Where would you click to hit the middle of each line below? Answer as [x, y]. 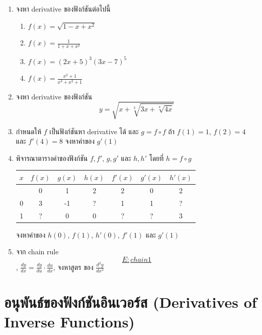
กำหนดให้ [29, 131]
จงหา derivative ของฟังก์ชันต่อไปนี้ [63, 9]
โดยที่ [156, 158]
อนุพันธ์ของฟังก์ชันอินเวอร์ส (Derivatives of [130, 302]
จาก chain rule [37, 252]
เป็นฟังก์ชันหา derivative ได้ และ [94, 131]
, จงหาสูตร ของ [73, 267]
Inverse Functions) [69, 322]
